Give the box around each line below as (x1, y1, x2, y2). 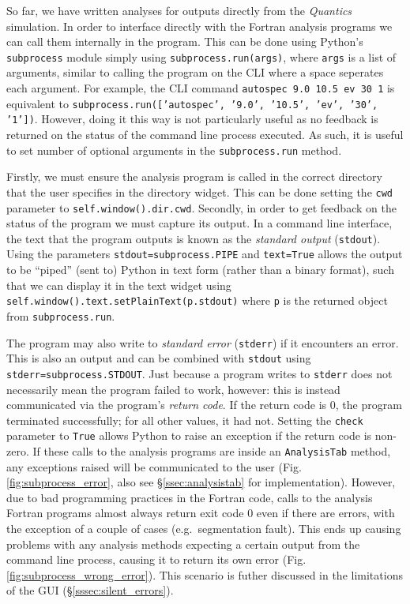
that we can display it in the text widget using (6, 276, 231, 293)
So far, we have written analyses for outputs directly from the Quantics (6, 2, 352, 18)
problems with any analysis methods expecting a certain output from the (6, 535, 360, 552)
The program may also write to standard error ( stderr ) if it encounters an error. (6, 334, 399, 351)
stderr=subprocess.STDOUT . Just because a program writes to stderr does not (6, 365, 393, 381)
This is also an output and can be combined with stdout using (6, 350, 311, 366)
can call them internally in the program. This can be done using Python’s (6, 33, 363, 50)
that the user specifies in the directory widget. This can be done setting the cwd (6, 183, 393, 200)
